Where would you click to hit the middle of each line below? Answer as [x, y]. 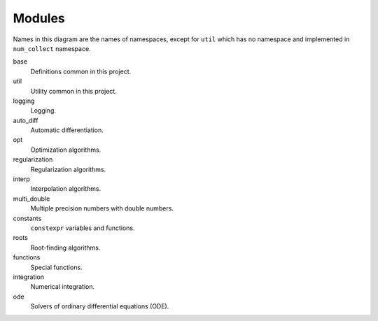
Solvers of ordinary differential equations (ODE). [100, 306]
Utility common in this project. [73, 91]
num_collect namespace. [52, 48]
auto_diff [26, 120]
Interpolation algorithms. [66, 189]
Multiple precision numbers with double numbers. [102, 208]
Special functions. [57, 267]
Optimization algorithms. [66, 150]
